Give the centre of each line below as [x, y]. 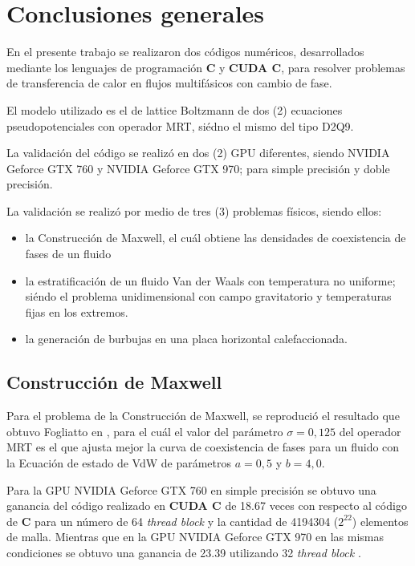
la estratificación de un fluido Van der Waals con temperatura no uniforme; [210, 280]
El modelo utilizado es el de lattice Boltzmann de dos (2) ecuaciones [175, 109]
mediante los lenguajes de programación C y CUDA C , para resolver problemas [206, 67]
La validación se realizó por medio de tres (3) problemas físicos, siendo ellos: [194, 210]
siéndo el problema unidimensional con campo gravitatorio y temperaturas [208, 296]
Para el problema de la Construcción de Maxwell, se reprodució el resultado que [203, 416]
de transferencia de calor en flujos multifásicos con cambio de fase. [169, 83]
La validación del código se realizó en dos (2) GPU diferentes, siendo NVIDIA [198, 153]
